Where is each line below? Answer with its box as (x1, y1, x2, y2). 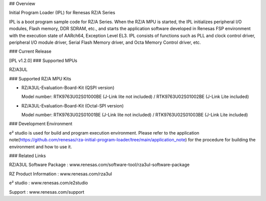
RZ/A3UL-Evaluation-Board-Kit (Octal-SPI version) (21, 102, 124, 108)
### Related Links (9, 153, 46, 159)
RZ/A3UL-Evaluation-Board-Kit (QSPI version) (21, 84, 115, 91)
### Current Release (9, 48, 52, 54)
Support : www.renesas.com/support (9, 189, 85, 195)
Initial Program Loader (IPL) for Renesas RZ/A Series (9, 10, 115, 16)
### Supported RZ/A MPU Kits (9, 75, 71, 81)
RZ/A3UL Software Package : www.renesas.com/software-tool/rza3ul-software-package (9, 162, 190, 167)
